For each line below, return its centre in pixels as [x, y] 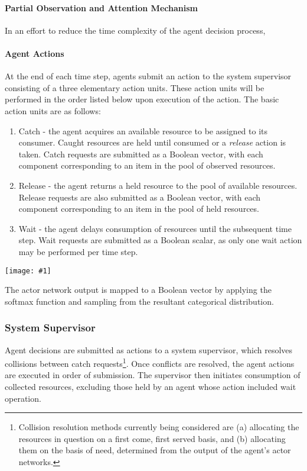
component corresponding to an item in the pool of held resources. [139, 209]
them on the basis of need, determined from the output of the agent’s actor [155, 450]
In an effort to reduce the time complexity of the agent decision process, [135, 30]
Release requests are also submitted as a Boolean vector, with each [140, 197]
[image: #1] [28, 271]
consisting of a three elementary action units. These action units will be [135, 87]
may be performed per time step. [78, 251]
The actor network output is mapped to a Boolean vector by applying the [138, 290]
